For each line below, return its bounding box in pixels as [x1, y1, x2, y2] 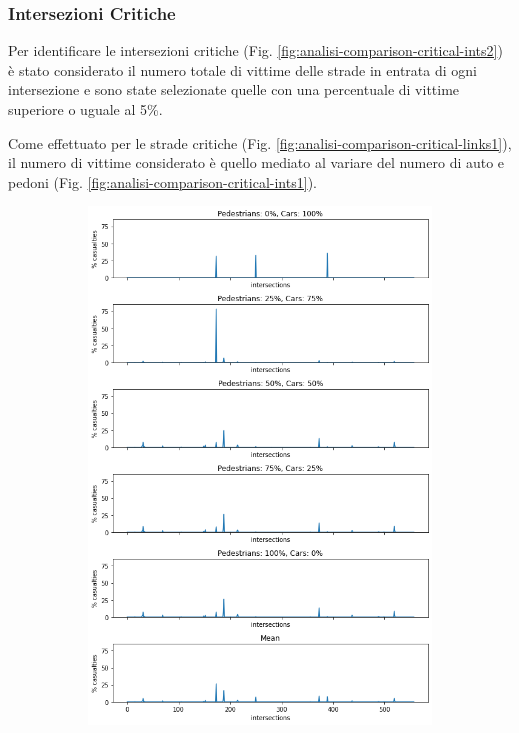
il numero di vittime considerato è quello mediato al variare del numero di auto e [8, 152, 505, 173]
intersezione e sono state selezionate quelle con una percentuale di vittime [8, 79, 460, 100]
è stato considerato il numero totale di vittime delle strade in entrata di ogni [8, 59, 477, 80]
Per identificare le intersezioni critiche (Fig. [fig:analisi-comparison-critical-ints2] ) [8, 40, 503, 61]
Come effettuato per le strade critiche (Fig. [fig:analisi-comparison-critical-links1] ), [8, 132, 512, 153]
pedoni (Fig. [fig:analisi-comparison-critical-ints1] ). [8, 171, 317, 192]
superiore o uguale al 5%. [8, 99, 163, 119]
